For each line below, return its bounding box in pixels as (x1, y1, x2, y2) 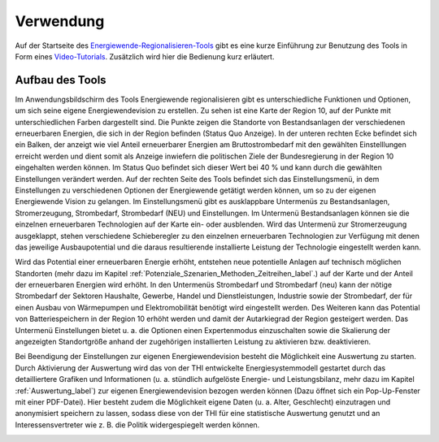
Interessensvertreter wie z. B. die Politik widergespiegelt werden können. (15, 419, 260, 430)
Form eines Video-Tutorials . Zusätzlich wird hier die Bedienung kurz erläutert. (15, 51, 275, 61)
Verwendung (15, 12, 105, 30)
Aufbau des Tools (15, 73, 106, 87)
